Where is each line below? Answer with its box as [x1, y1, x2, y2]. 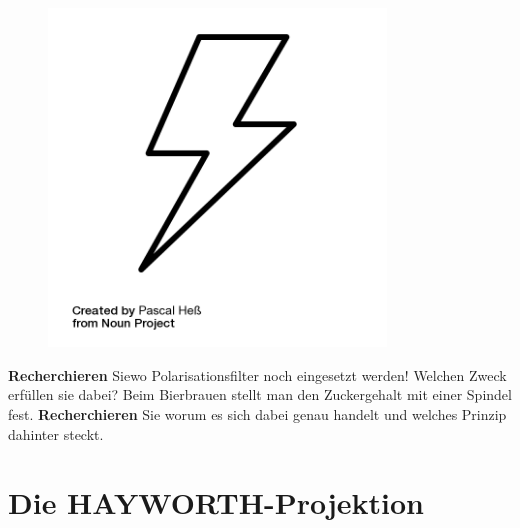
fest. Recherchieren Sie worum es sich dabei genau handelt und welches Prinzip [8, 403, 507, 424]
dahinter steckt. [8, 423, 104, 444]
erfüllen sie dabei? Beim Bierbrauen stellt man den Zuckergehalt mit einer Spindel [8, 384, 512, 405]
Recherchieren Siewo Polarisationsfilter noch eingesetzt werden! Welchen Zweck [8, 364, 507, 385]
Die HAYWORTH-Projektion [8, 482, 424, 523]
